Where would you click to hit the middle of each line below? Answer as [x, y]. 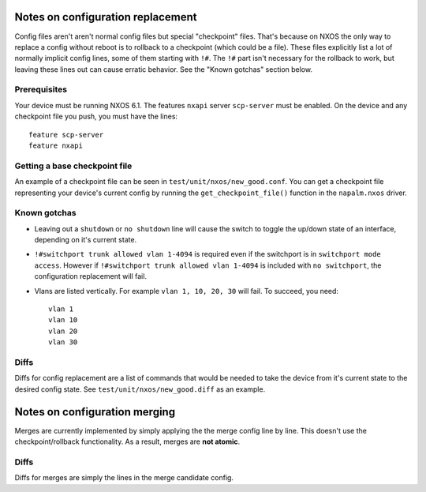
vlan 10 [63, 320]
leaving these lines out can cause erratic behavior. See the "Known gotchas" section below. [164, 69]
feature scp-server [66, 135]
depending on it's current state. [86, 240]
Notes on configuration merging [95, 412]
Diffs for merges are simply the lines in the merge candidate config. [124, 478]
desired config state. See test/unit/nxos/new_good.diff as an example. [140, 389]
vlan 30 [63, 342]
